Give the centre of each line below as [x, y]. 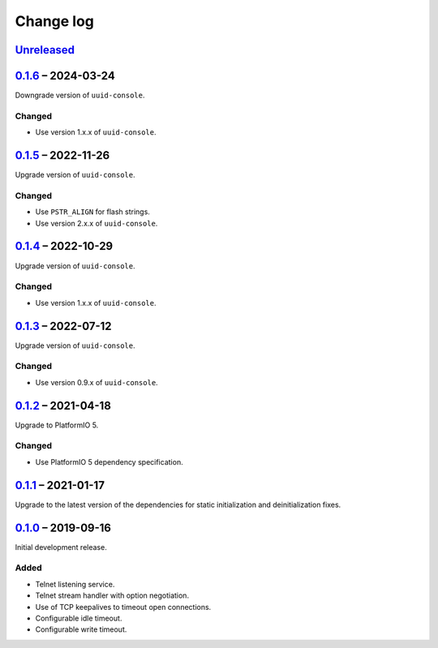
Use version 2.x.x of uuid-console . [97, 223]
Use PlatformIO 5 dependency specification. [109, 461]
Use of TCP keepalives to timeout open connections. [123, 607]
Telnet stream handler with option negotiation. [112, 595]
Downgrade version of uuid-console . [80, 95]
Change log [55, 21]
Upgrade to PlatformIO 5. [57, 425]
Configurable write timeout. [81, 629]
